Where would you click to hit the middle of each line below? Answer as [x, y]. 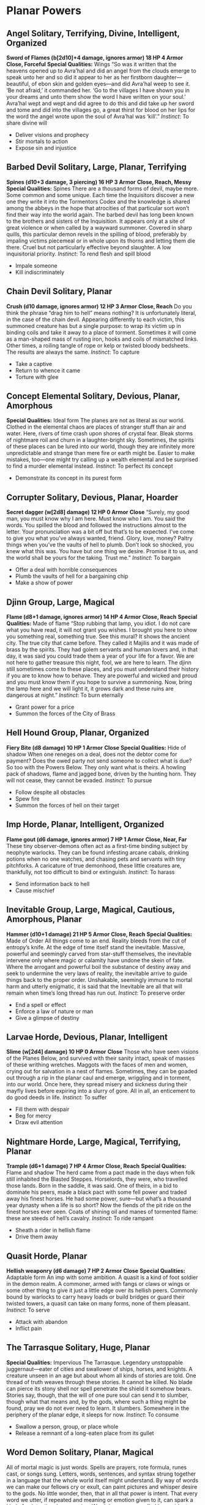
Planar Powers [44, 11]
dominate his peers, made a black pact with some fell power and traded [97, 1192]
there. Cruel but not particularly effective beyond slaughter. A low [89, 247]
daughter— [168, 77]
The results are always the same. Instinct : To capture [73, 352]
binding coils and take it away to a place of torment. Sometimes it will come [102, 332]
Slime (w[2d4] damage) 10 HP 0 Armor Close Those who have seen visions [102, 1052]
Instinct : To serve [28, 1310]
